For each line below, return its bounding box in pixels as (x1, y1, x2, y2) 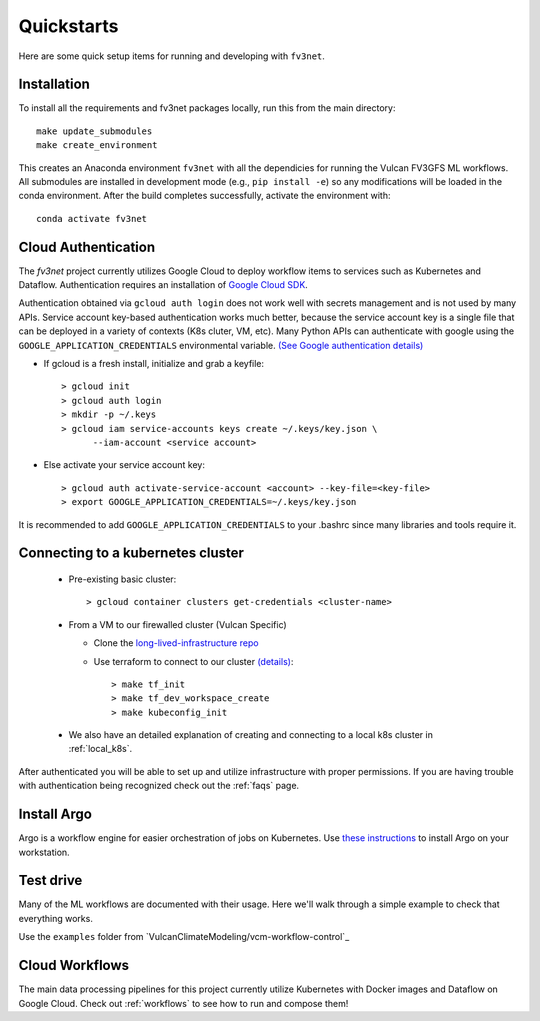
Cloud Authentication (18, 238, 156, 255)
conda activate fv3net (36, 213, 148, 224)
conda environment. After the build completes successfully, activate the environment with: (18, 190, 391, 202)
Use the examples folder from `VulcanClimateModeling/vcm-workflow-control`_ (18, 931, 350, 943)
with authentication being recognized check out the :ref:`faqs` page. (18, 780, 300, 792)
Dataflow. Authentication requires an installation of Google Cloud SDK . (18, 279, 309, 291)
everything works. (18, 912, 94, 924)
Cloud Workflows (18, 957, 130, 974)
